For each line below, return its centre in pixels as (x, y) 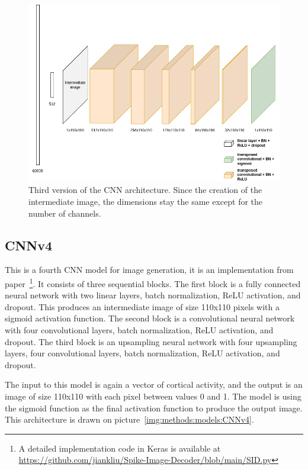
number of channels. (65, 213)
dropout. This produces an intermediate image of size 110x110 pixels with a (142, 306)
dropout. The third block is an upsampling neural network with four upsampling (151, 341)
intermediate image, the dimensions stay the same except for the (146, 201)
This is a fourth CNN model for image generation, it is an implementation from (149, 270)
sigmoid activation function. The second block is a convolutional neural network (150, 318)
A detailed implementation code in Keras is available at (120, 448)
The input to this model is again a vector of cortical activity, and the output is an (154, 384)
